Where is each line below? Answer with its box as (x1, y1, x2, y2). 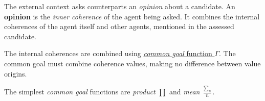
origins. (4, 68, 27, 79)
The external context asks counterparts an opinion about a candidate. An (4, 1, 235, 11)
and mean (169, 86, 200, 97)
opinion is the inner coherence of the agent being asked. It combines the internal (4, 11, 260, 21)
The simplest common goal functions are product (4, 86, 156, 97)
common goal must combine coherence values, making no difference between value (4, 58, 261, 68)
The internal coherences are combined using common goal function (4, 48, 212, 59)
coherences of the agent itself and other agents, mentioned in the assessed (4, 21, 234, 32)
